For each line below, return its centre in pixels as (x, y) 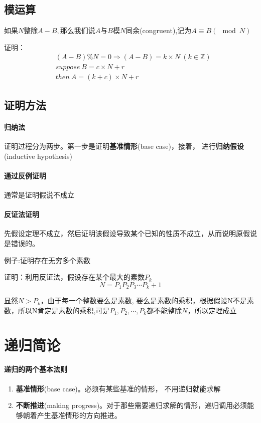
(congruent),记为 (166, 30)
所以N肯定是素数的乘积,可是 (64, 310)
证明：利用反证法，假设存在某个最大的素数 (74, 277)
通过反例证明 (25, 175)
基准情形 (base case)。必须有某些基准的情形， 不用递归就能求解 (118, 388)
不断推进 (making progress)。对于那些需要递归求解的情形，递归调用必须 (132, 405)
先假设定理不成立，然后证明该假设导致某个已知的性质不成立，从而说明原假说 (130, 233)
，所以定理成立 (212, 310)
